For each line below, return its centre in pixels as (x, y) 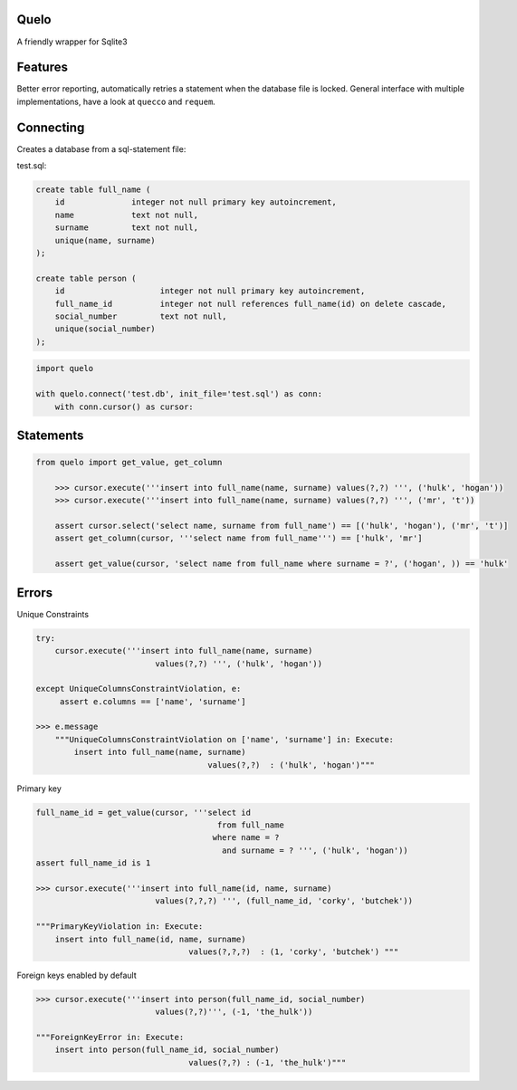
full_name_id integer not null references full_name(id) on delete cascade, (251, 304)
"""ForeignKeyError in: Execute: (110, 1037)
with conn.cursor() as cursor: (124, 406)
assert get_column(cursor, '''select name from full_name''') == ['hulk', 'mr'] (239, 538)
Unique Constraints (53, 614)
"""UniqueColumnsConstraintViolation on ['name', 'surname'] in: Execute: (224, 739)
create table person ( (86, 278)
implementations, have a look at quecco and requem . (116, 101)
